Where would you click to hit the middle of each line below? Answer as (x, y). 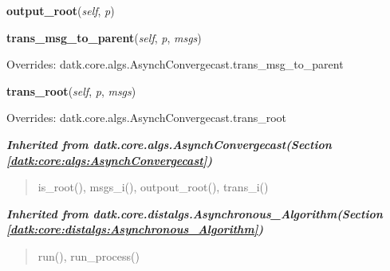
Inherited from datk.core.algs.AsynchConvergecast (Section (169, 144)
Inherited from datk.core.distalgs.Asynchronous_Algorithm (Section (195, 213)
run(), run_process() (89, 255)
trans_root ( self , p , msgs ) (71, 90)
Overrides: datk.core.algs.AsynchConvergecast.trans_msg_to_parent (175, 64)
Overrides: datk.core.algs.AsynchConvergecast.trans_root (147, 118)
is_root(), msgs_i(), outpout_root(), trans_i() (153, 187)
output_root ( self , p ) (61, 10)
